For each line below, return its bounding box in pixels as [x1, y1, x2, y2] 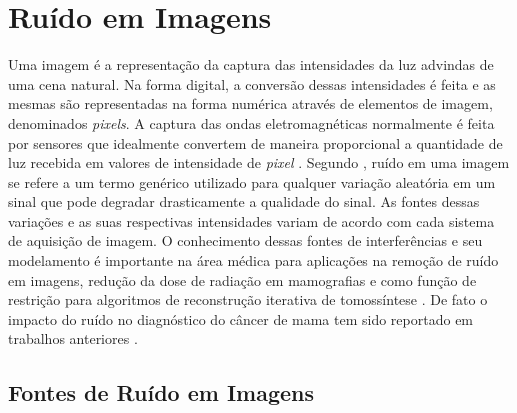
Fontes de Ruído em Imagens [8, 377, 315, 408]
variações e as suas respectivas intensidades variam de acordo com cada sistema [8, 210, 495, 231]
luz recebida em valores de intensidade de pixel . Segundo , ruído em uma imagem [8, 152, 510, 173]
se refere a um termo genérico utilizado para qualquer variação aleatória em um [8, 171, 496, 192]
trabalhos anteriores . [8, 328, 138, 349]
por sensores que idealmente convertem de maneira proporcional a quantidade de [8, 132, 503, 153]
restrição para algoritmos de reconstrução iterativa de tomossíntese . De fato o [8, 289, 488, 310]
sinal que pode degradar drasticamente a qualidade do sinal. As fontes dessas [8, 191, 480, 212]
